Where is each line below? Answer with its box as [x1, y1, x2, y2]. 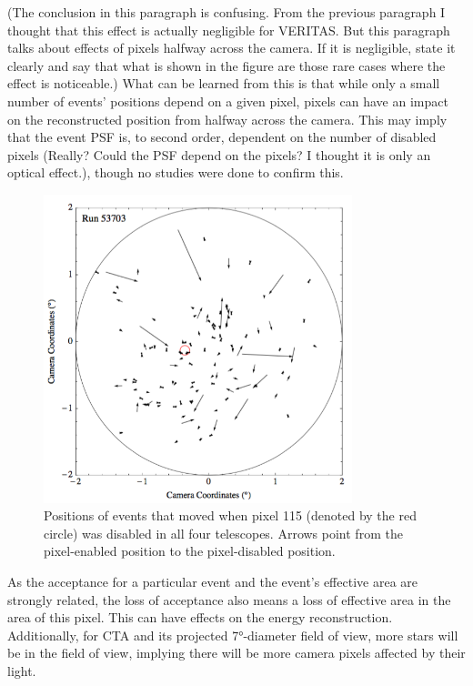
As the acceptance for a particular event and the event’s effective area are [7, 571, 418, 590]
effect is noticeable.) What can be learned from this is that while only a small [7, 74, 440, 93]
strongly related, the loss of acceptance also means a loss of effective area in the [7, 590, 451, 609]
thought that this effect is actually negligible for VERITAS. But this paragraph [7, 20, 450, 39]
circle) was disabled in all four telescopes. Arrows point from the [44, 523, 403, 542]
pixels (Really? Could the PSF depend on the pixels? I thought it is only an [7, 145, 431, 164]
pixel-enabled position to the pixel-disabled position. [44, 541, 336, 560]
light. [7, 661, 36, 680]
